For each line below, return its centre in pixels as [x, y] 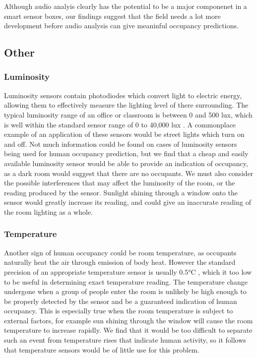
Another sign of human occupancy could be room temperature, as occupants [120, 252]
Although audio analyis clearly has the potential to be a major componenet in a [126, 6]
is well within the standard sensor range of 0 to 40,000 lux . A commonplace [120, 124]
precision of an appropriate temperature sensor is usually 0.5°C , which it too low [128, 271]
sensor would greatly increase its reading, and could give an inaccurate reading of [128, 202]
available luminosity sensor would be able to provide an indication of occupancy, [126, 163]
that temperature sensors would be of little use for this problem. [102, 349]
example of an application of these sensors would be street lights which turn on [124, 134]
